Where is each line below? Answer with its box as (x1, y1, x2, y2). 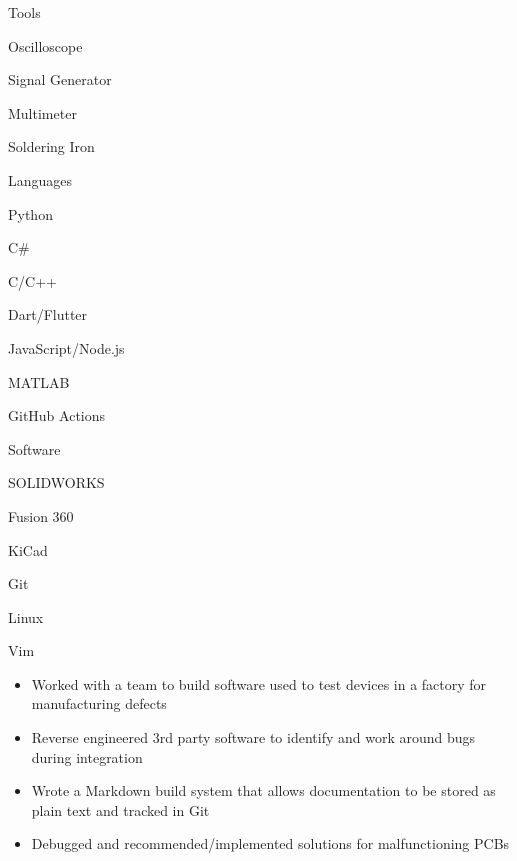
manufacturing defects (31, 693, 167, 714)
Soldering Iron (8, 136, 95, 157)
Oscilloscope (8, 35, 83, 56)
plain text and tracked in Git (31, 799, 210, 820)
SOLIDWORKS (8, 472, 105, 493)
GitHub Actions (8, 405, 106, 426)
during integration (31, 746, 143, 767)
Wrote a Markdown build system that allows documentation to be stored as (31, 780, 496, 801)
